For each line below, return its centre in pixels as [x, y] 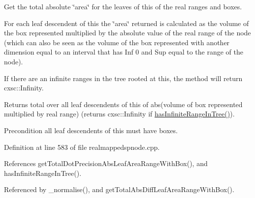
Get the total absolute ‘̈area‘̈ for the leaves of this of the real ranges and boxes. [123, 6]
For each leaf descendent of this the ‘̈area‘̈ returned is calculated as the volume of [127, 23]
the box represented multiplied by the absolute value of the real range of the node [127, 33]
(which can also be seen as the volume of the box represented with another [117, 42]
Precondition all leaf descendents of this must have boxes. [91, 130]
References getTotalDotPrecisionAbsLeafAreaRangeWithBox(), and [106, 163]
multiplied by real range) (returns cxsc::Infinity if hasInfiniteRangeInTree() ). [119, 114]
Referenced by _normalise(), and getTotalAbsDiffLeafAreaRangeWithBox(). [119, 189]
